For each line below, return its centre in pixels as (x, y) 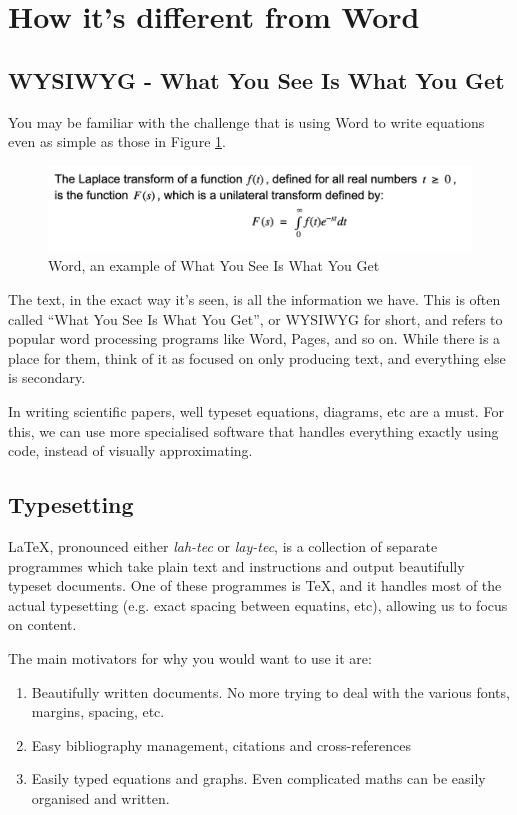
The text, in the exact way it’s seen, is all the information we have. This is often (254, 299)
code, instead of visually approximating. (130, 450)
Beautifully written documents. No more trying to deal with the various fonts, (270, 691)
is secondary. (47, 377)
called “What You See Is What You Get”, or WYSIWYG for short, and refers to (255, 318)
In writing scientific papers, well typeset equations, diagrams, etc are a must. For (256, 411)
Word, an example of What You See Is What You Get (214, 265)
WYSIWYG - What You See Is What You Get (256, 79)
